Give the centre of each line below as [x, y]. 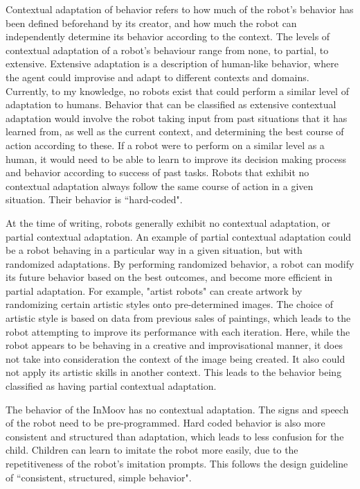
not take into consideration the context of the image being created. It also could [175, 358]
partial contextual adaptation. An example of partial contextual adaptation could [179, 236]
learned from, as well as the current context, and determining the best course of [175, 131]
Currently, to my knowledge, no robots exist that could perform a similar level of [177, 91]
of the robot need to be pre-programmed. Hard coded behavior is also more [165, 423]
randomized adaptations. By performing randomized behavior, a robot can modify [180, 263]
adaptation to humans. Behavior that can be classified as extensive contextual [171, 104]
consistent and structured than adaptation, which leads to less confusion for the [175, 436]
